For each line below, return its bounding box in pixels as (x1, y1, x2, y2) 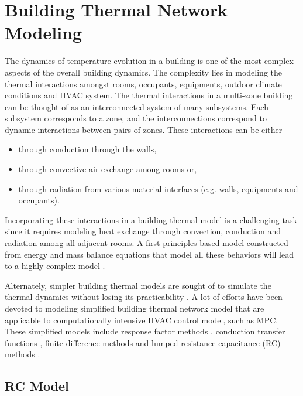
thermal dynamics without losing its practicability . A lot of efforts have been (5, 291, 283, 303)
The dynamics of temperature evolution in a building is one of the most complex (5, 54, 294, 67)
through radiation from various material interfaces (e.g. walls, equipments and (18, 182, 298, 194)
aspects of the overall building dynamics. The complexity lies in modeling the (5, 66, 283, 78)
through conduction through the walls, (18, 143, 157, 155)
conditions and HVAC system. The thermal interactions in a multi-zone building (5, 89, 293, 101)
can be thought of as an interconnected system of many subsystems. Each (5, 100, 269, 112)
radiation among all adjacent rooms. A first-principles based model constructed (5, 237, 288, 249)
